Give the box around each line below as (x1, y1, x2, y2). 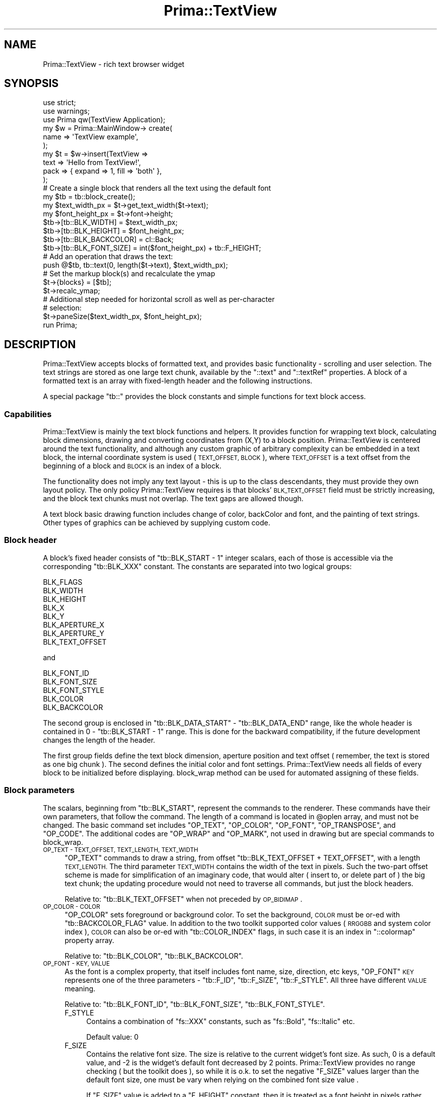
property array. (64, 935, 114, 945)
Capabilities (4, 409, 52, 419)
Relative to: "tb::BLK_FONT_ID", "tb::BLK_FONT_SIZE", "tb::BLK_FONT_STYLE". (64, 999, 325, 1008)
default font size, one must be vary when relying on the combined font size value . (86, 1075, 359, 1084)
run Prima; (43, 321, 78, 330)
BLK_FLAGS (43, 577, 83, 586)
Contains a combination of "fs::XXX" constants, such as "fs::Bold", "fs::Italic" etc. (86, 1016, 355, 1026)
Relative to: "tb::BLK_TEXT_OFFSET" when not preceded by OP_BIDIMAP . (64, 894, 303, 903)
